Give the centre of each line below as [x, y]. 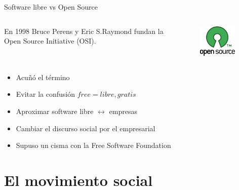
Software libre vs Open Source [51, 7]
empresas [123, 111]
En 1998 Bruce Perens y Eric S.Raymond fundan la [84, 31]
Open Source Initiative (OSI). [50, 41]
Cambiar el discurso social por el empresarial [86, 128]
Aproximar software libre [55, 111]
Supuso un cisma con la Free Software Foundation [93, 145]
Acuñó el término [43, 77]
